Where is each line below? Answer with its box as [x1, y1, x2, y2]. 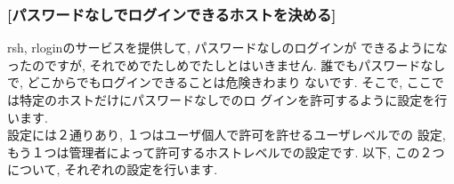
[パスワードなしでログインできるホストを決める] [7, 3, 336, 25]
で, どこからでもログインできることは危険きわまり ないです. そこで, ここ [7, 73, 432, 92]
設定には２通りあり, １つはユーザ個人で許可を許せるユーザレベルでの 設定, [7, 125, 446, 144]
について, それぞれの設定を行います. [7, 160, 218, 179]
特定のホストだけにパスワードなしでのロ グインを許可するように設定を [19, 91, 435, 108]
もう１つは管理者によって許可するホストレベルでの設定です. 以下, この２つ [7, 142, 445, 161]
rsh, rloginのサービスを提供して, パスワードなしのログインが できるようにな [7, 38, 448, 57]
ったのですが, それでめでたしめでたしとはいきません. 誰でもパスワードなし [7, 55, 446, 74]
